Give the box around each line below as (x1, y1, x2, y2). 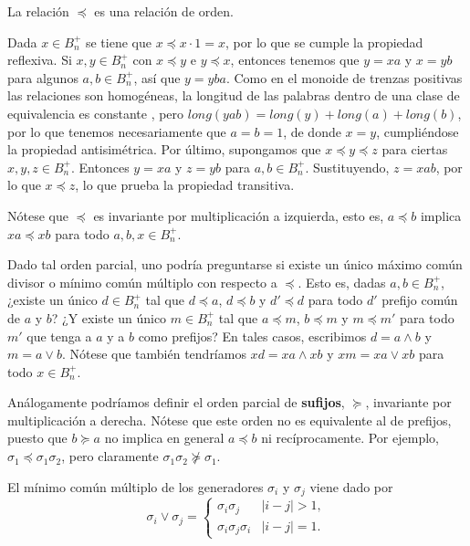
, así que (133, 68, 181, 87)
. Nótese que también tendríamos (61, 344, 246, 363)
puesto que (7, 428, 68, 447)
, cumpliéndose (376, 121, 459, 141)
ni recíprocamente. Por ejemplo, (261, 428, 439, 447)
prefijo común (381, 290, 458, 310)
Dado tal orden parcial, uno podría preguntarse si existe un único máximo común (7, 255, 463, 274)
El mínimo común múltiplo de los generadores (7, 477, 264, 496)
